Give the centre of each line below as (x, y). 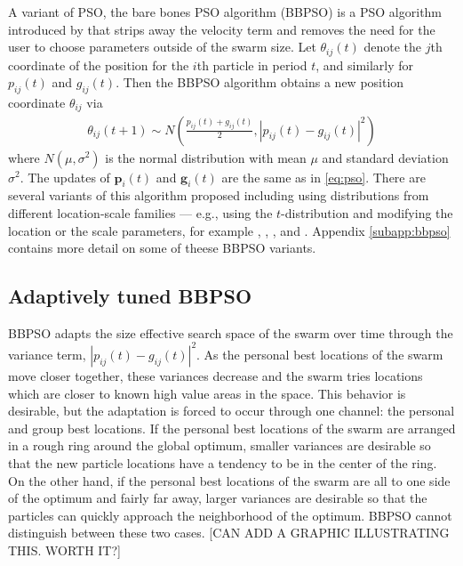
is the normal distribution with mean (206, 157)
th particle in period (252, 65)
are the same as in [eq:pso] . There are (323, 177)
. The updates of (65, 177)
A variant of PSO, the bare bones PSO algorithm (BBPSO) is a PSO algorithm (225, 12)
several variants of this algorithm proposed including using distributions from (219, 195)
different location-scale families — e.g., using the (140, 212)
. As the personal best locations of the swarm (320, 354)
